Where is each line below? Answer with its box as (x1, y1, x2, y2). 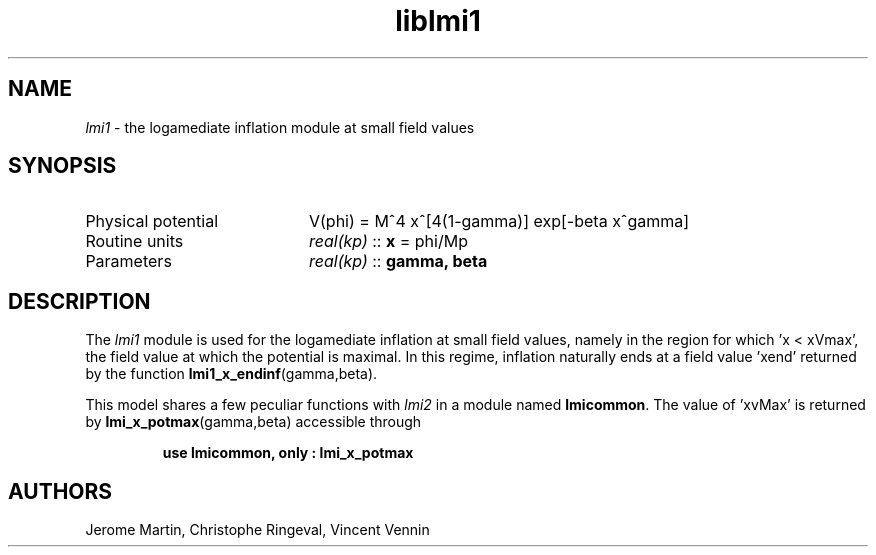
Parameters (85, 251, 172, 272)
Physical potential (85, 211, 219, 232)
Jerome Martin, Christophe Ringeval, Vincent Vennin (85, 521, 430, 539)
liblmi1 (395, 4, 481, 38)
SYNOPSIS (8, 153, 117, 179)
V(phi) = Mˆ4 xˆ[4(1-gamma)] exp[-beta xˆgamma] (308, 211, 690, 232)
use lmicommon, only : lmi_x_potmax (162, 444, 414, 462)
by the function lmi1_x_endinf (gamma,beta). (85, 365, 378, 383)
